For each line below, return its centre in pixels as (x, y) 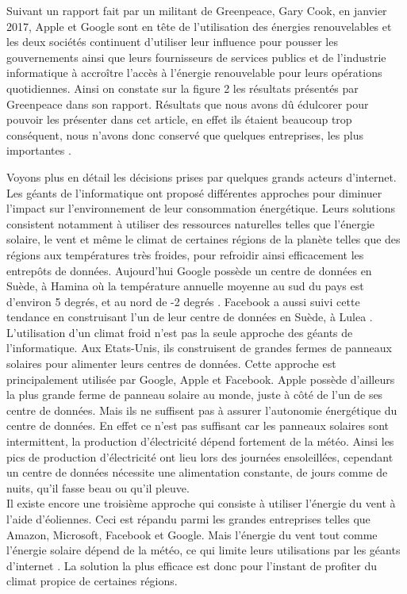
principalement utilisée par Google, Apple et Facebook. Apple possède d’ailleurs (201, 379)
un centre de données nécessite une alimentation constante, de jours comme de (197, 472)
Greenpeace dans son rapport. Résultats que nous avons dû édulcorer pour (188, 103)
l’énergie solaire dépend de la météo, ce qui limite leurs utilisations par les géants (203, 550)
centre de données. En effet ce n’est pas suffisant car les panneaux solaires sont (198, 425)
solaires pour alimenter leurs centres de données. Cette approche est (171, 364)
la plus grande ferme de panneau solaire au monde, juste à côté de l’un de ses (195, 395)
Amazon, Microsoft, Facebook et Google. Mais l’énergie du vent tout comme (192, 534)
